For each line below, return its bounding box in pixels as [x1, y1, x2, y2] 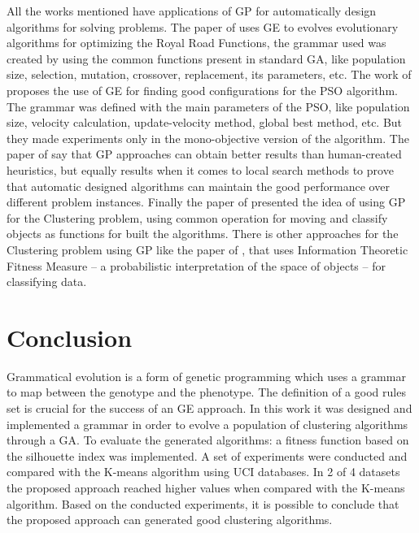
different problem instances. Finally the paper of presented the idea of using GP [7, 193, 406, 210]
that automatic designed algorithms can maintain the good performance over [7, 177, 390, 194]
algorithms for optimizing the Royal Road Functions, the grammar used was [7, 34, 386, 51]
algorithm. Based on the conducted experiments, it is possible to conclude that [7, 495, 399, 512]
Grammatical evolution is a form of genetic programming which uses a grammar [7, 367, 406, 384]
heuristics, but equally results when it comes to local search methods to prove [7, 161, 394, 178]
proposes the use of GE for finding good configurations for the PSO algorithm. [7, 81, 398, 98]
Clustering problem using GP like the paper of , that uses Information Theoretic [7, 240, 408, 258]
